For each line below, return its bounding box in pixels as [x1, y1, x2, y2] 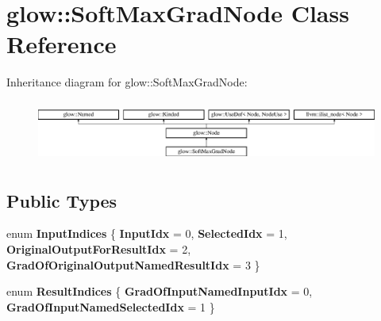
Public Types [6, 188, 117, 212]
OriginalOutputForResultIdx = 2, [6, 240, 191, 257]
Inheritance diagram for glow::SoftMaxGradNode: [6, 74, 248, 90]
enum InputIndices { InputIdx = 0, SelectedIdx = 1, [6, 225, 287, 242]
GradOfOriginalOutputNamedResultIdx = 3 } [6, 256, 260, 273]
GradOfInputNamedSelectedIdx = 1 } [6, 298, 215, 315]
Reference [6, 28, 117, 60]
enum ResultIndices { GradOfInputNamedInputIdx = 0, [6, 283, 313, 300]
